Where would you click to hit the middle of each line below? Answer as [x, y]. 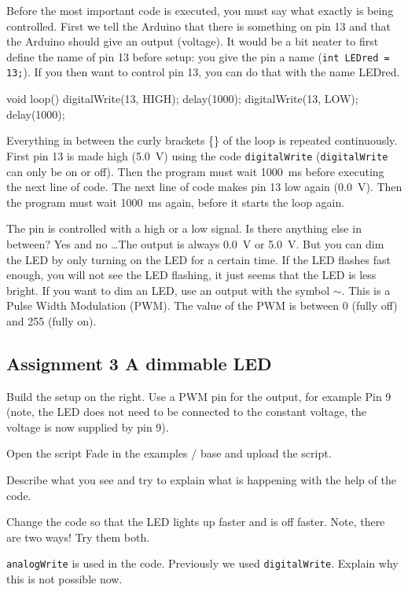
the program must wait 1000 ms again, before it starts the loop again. [176, 202]
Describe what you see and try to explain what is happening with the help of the [201, 480]
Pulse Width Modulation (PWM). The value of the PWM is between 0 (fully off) [202, 305]
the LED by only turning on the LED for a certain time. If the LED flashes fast [199, 259]
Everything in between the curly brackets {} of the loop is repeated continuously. [202, 140]
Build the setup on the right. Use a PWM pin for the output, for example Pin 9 [199, 396]
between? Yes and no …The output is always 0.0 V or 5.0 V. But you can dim [195, 243]
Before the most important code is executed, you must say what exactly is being [200, 10]
